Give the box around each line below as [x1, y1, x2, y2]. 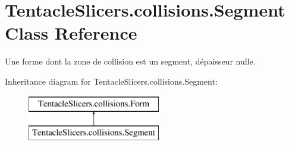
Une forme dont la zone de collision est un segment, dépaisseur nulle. [5, 55, 256, 67]
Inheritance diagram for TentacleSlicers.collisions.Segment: [5, 75, 218, 87]
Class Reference [5, 21, 137, 45]
